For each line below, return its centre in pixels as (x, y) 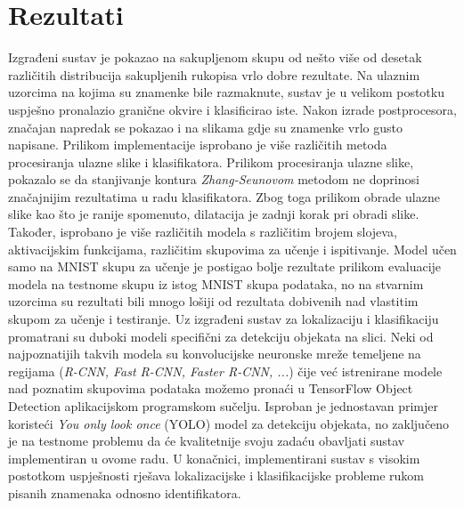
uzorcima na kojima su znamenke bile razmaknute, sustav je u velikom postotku (226, 92)
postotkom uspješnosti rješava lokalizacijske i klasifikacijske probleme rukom (216, 476)
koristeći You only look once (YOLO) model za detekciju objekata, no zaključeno (229, 423)
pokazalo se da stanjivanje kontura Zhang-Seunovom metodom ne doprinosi (214, 179)
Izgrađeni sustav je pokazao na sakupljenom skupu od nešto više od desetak (215, 57)
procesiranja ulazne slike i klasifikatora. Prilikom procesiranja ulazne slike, (211, 161)
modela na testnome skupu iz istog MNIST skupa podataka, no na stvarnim (216, 283)
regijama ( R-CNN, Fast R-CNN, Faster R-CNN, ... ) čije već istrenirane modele (225, 371)
